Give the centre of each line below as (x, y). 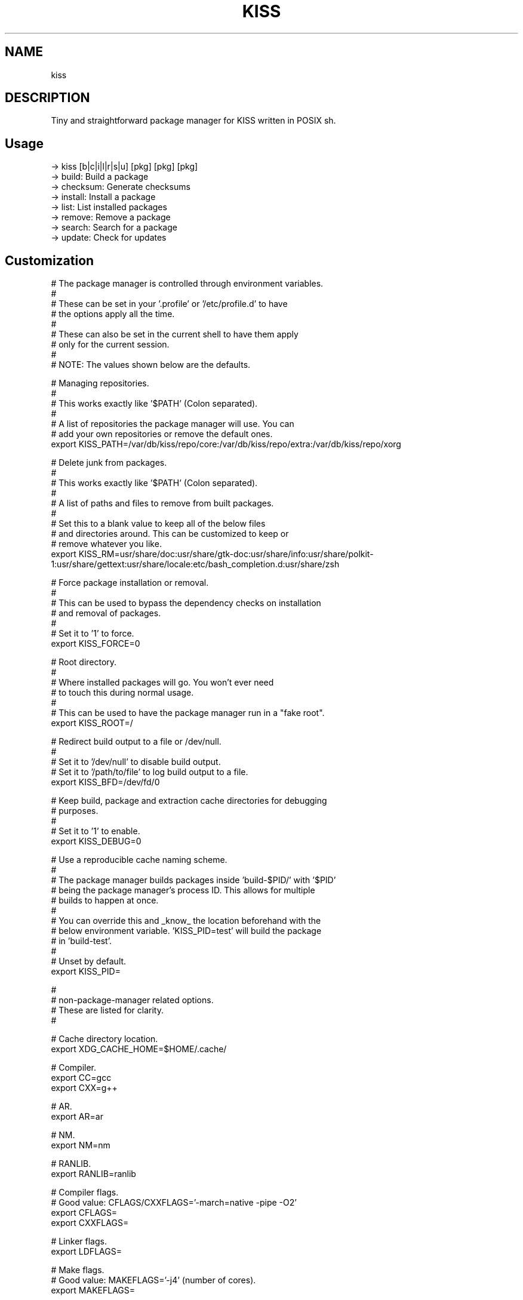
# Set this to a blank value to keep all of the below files (158, 524)
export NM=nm (81, 1145)
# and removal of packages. (106, 613)
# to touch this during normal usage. (122, 693)
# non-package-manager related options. (132, 1000)
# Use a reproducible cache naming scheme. (139, 860)
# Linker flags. (79, 1241)
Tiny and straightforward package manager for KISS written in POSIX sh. (193, 121)
